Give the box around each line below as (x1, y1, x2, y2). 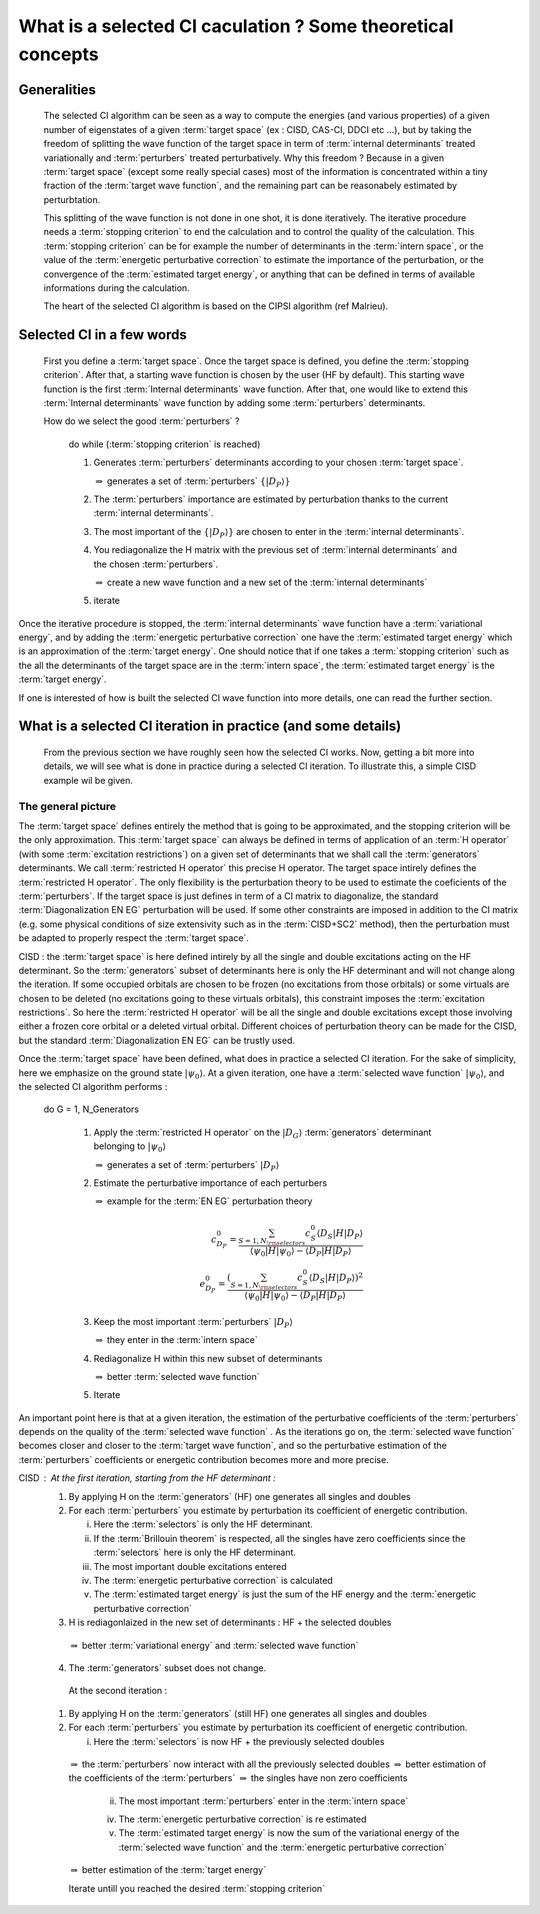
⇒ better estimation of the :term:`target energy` (70, 1864, 267, 1876)
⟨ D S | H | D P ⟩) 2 (308, 1270, 364, 1285)
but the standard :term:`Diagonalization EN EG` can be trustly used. (18, 1034, 295, 1046)
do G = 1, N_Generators (43, 1103, 140, 1115)
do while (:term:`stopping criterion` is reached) (68, 438, 261, 450)
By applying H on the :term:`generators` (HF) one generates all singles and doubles (68, 1490, 411, 1502)
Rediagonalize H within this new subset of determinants (93, 1352, 323, 1364)
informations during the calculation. (43, 282, 190, 294)
